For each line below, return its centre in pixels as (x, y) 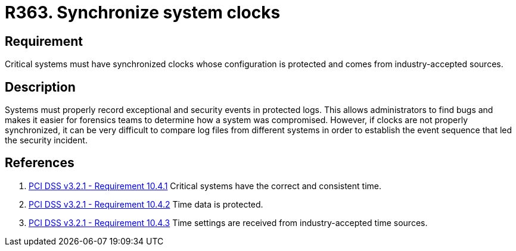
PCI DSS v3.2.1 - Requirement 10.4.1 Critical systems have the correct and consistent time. (205, 186)
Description (40, 87)
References (40, 163)
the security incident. (46, 140)
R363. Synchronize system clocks (143, 12)
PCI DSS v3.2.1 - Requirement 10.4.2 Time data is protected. (146, 204)
